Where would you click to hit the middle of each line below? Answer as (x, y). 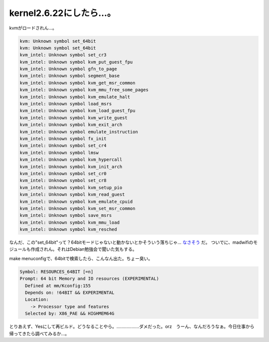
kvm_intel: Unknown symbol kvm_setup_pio (71, 187)
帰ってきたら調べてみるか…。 (39, 334)
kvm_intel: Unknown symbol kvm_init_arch (71, 167)
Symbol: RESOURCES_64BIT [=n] (57, 271)
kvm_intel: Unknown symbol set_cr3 (63, 55)
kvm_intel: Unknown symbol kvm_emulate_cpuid (76, 201)
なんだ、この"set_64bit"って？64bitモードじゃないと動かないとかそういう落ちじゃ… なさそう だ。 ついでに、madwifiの (131, 242)
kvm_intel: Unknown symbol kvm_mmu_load (69, 222)
